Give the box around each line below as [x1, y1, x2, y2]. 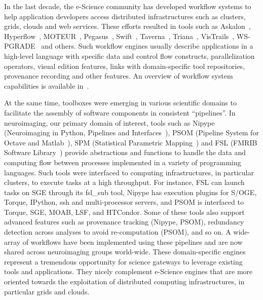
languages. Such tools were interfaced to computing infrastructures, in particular [4, 167, 254, 177]
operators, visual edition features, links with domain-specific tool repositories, [4, 60, 245, 71]
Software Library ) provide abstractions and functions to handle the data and [4, 147, 246, 158]
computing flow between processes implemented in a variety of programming [4, 157, 241, 167]
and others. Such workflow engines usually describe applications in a [41, 41, 253, 51]
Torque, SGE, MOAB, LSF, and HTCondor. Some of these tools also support [4, 206, 245, 217]
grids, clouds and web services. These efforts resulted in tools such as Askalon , [4, 21, 251, 31]
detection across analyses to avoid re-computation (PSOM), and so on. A [4, 227, 231, 237]
